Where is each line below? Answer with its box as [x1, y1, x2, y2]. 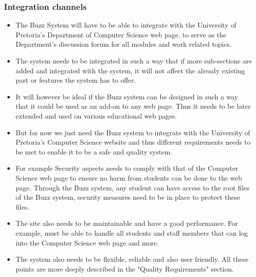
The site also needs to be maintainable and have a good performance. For [15, 218, 238, 228]
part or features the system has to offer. [15, 75, 136, 85]
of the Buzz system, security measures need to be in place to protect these [15, 192, 240, 202]
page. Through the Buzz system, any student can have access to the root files [15, 182, 250, 192]
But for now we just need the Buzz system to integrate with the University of [15, 127, 250, 137]
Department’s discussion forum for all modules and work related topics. [15, 39, 232, 49]
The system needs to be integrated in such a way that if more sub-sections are [15, 56, 252, 65]
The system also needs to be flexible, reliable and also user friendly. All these [15, 254, 249, 264]
